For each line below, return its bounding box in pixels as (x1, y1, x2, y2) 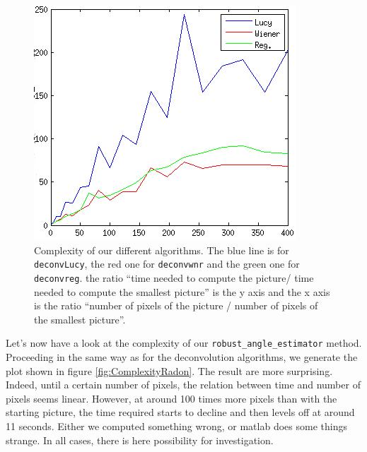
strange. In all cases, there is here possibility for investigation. (6, 432, 274, 447)
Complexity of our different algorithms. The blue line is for (34, 242, 289, 257)
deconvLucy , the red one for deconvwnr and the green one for (34, 256, 300, 271)
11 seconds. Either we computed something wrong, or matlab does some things (6, 418, 347, 433)
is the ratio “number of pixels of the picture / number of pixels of (34, 298, 318, 313)
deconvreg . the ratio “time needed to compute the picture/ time (34, 270, 314, 285)
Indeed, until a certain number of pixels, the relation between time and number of (6, 377, 361, 392)
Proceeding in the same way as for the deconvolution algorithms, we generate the (6, 349, 358, 364)
